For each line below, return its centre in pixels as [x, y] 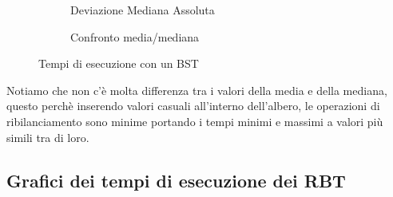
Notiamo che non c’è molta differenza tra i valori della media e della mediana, [197, 90]
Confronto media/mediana [135, 36]
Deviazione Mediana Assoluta [143, 10]
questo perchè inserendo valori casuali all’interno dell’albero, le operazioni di [193, 106]
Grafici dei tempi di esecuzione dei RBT [176, 180]
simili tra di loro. [48, 137]
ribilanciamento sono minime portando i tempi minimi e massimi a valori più [195, 121]
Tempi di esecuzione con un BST [119, 63]
